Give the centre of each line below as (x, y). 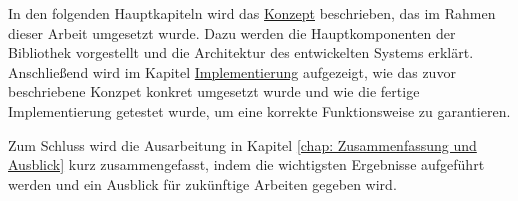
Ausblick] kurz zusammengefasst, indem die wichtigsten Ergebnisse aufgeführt (246, 164)
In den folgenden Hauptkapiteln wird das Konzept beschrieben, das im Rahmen (252, 13)
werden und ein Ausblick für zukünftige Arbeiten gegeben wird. (202, 183)
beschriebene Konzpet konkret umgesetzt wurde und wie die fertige (214, 91)
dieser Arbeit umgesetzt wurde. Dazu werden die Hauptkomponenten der (232, 32)
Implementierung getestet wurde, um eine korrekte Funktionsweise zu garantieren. (259, 110)
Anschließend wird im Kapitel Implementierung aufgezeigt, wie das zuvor (232, 71)
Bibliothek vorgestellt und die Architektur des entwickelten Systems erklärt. (241, 52)
